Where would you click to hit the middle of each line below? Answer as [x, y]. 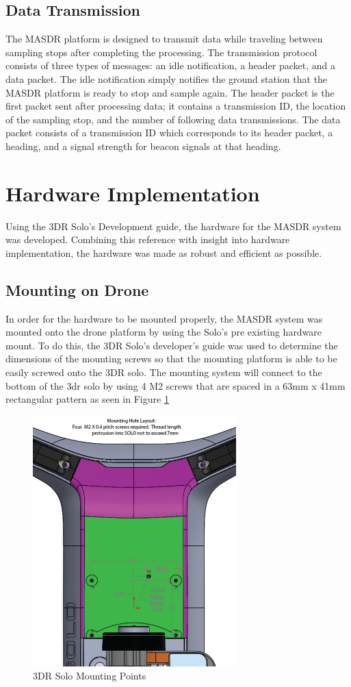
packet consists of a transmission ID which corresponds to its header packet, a [169, 133]
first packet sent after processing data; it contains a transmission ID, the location [176, 106]
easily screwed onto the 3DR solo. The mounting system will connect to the [164, 372]
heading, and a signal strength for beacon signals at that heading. [143, 146]
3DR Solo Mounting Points [90, 676]
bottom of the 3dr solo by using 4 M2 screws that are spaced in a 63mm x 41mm [175, 385]
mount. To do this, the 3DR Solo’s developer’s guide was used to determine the [172, 345]
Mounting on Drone [77, 289]
